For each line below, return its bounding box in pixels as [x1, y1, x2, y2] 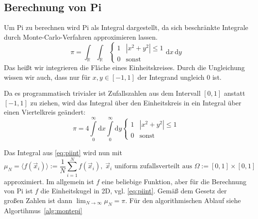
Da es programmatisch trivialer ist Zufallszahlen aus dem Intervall [4, 88, 201, 98]
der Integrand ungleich [137, 72, 205, 82]
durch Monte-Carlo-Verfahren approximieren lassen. [4, 31, 158, 42]
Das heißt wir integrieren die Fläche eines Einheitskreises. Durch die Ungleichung [4, 62, 245, 72]
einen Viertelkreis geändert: [4, 107, 86, 117]
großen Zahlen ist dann [4, 195, 72, 205]
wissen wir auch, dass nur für [4, 72, 91, 82]
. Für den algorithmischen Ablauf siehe [125, 195, 241, 205]
